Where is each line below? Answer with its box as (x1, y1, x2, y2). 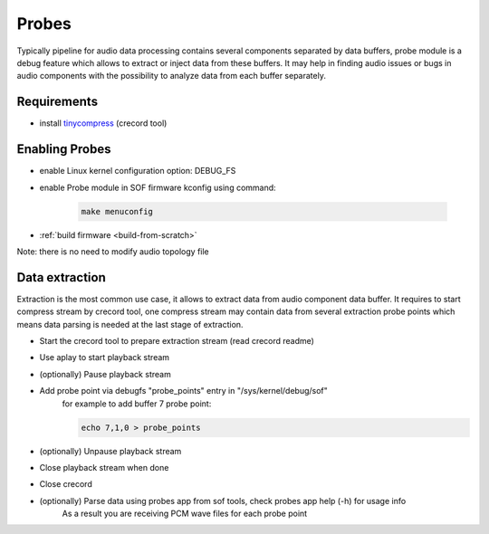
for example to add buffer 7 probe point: (62, 398, 212, 409)
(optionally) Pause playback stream (39, 368, 171, 379)
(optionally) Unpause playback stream (39, 445, 182, 456)
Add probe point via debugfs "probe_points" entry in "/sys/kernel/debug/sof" (39, 386, 328, 396)
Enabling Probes (16, 141, 111, 157)
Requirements (16, 94, 99, 110)
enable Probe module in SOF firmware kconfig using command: (39, 182, 276, 193)
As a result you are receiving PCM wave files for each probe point (62, 508, 308, 520)
